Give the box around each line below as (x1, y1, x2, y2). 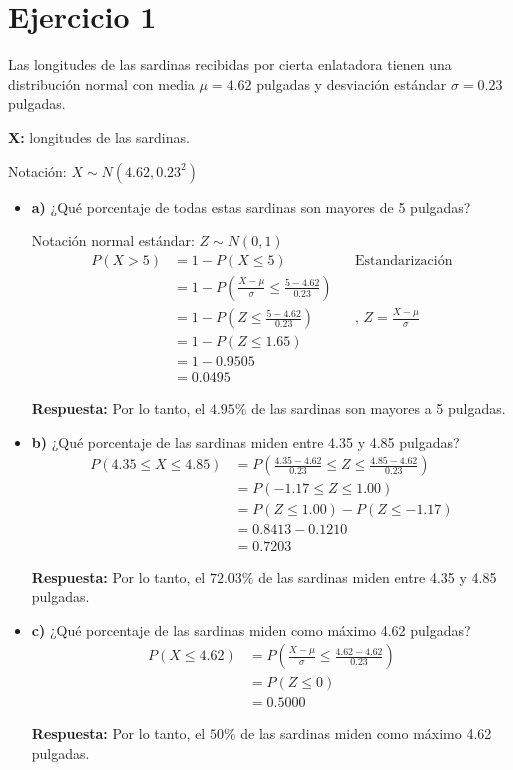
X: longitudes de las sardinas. (8, 126, 190, 147)
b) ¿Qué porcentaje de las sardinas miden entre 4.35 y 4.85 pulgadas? (31, 431, 460, 452)
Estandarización (354, 253, 453, 268)
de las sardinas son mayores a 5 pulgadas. (251, 398, 506, 419)
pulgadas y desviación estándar (256, 73, 447, 94)
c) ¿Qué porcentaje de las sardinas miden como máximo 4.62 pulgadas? (31, 619, 471, 640)
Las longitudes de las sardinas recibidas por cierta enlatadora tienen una (8, 54, 452, 75)
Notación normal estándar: (31, 230, 195, 251)
